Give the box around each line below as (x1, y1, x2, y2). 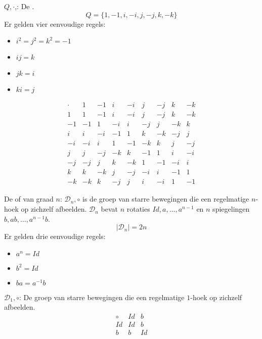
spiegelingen (212, 204, 250, 214)
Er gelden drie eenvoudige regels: (4, 231, 106, 241)
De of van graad (4, 193, 54, 204)
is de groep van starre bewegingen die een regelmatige (82, 193, 249, 204)
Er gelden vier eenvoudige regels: (4, 18, 106, 29)
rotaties (126, 204, 150, 214)
